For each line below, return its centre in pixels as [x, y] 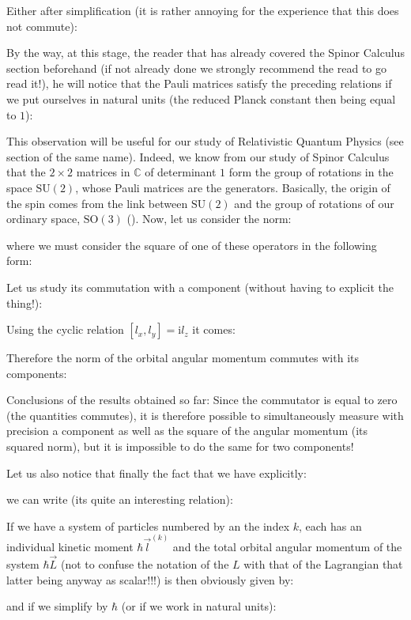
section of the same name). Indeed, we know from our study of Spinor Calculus [198, 156]
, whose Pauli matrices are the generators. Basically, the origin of [233, 187]
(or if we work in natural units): [199, 606]
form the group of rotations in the [311, 172]
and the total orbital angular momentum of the [287, 547]
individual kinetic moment [70, 547]
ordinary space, [43, 219]
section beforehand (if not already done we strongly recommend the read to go [197, 68]
